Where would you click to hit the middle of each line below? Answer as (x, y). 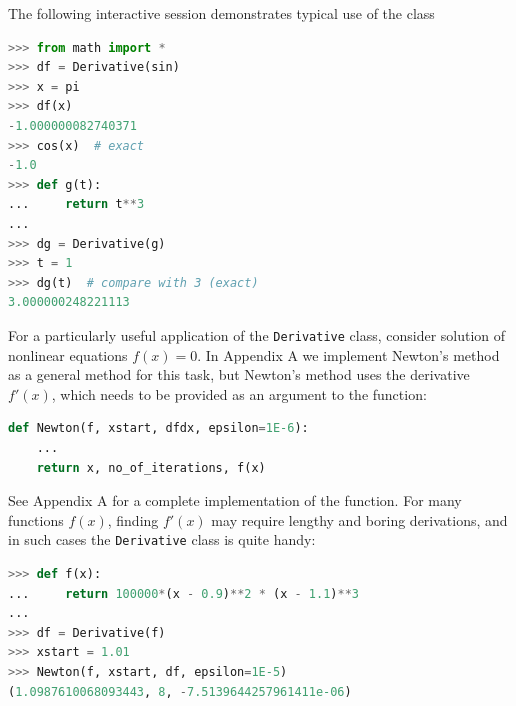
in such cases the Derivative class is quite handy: (162, 539)
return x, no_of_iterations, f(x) (151, 467)
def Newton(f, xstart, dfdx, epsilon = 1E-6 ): (158, 428)
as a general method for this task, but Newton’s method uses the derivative (239, 374)
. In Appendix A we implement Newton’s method (348, 354)
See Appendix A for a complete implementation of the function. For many (235, 500)
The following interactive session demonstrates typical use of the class (221, 13)
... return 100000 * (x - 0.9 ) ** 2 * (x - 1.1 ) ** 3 (183, 593)
